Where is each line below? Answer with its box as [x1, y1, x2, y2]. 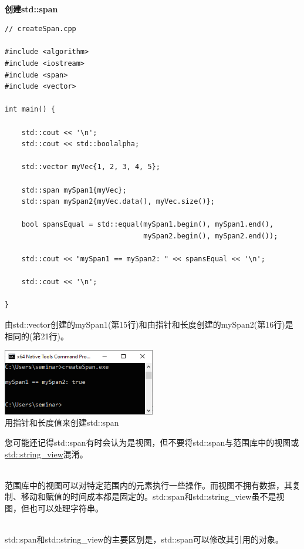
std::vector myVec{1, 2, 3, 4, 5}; [21, 163, 160, 171]
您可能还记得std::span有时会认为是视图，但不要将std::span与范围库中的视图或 [5, 436, 299, 449]
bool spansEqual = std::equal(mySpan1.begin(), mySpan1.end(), [21, 220, 274, 229]
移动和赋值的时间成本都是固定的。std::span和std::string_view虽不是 [21, 490, 276, 503]
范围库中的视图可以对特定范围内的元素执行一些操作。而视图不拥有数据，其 [5, 479, 292, 491]
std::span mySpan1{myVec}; [21, 186, 127, 194]
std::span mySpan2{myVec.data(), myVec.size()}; [21, 197, 215, 206]
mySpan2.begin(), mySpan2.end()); [143, 231, 278, 240]
